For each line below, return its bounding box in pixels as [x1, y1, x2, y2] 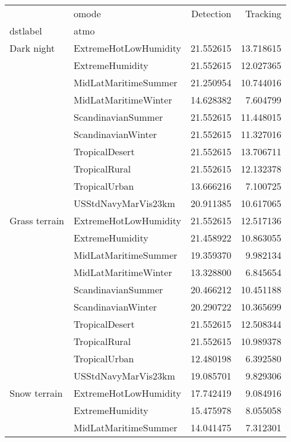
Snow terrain [10, 386, 63, 400]
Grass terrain [10, 214, 64, 227]
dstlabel [10, 24, 42, 37]
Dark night [10, 41, 55, 55]
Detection [191, 7, 232, 20]
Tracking [245, 7, 281, 20]
